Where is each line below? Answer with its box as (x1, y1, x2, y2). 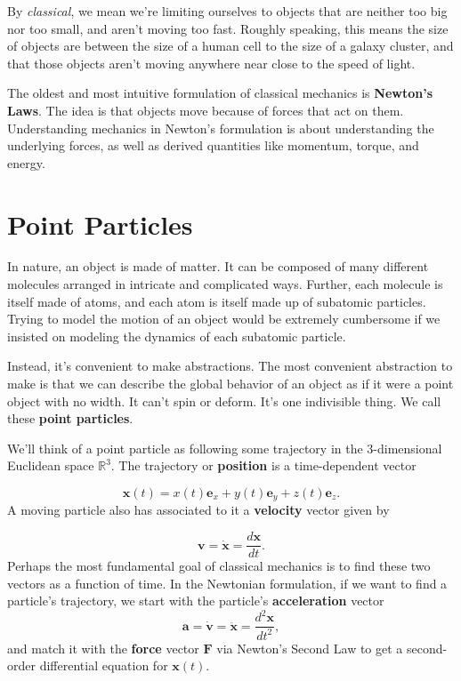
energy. (7, 153, 45, 172)
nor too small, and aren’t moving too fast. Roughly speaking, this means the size (7, 19, 449, 37)
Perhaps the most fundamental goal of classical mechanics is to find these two (7, 557, 431, 575)
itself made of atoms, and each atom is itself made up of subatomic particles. (7, 292, 426, 310)
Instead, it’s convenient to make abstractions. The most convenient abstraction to (7, 357, 453, 375)
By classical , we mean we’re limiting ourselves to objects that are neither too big (7, 2, 448, 20)
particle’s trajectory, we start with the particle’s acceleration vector (7, 591, 384, 610)
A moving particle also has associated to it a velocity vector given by (7, 501, 390, 519)
